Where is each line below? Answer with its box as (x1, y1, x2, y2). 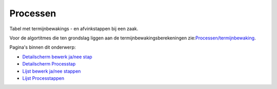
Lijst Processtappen (22, 75, 65, 81)
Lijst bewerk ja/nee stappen (22, 68, 81, 74)
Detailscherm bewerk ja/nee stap (22, 54, 92, 60)
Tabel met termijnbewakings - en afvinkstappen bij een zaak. (9, 26, 138, 32)
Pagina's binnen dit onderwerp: (9, 44, 76, 51)
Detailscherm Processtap (22, 61, 76, 67)
